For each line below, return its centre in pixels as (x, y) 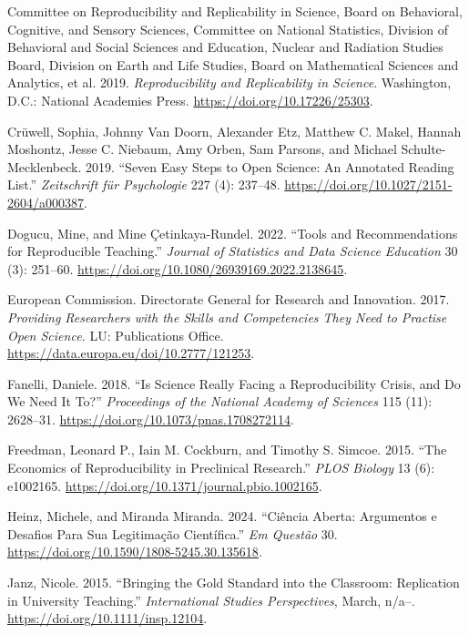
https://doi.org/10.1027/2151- (368, 184)
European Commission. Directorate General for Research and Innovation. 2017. (229, 299)
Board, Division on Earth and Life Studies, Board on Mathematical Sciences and (233, 64)
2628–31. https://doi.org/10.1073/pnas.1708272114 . (151, 419)
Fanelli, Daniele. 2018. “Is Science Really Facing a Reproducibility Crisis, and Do (234, 383)
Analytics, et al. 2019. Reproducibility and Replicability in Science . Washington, (229, 82)
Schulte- (423, 149)
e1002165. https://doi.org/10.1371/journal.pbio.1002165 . (165, 485)
